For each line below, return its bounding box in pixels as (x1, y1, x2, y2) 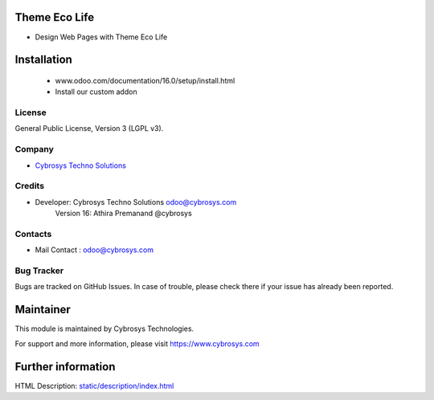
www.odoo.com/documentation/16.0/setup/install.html (55, 76, 235, 85)
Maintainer (14, 303, 72, 316)
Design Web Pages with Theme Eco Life (35, 32, 168, 42)
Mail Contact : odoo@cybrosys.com (35, 245, 154, 255)
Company (14, 144, 54, 155)
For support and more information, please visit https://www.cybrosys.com (14, 338, 260, 349)
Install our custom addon (55, 87, 137, 96)
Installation (14, 53, 72, 67)
